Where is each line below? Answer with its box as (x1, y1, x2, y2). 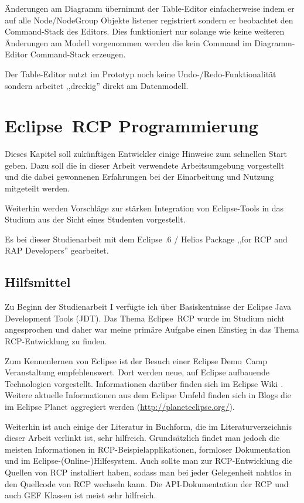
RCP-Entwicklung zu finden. (5, 335, 107, 347)
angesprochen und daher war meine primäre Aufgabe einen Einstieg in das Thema (5, 323, 299, 336)
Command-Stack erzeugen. (30, 48, 126, 60)
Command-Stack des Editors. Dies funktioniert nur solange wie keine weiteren (5, 25, 285, 37)
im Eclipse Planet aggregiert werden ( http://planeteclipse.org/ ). (5, 400, 235, 412)
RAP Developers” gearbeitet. (5, 244, 109, 256)
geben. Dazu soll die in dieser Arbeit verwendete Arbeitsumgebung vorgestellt (5, 159, 285, 171)
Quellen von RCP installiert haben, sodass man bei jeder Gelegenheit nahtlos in (5, 466, 292, 478)
